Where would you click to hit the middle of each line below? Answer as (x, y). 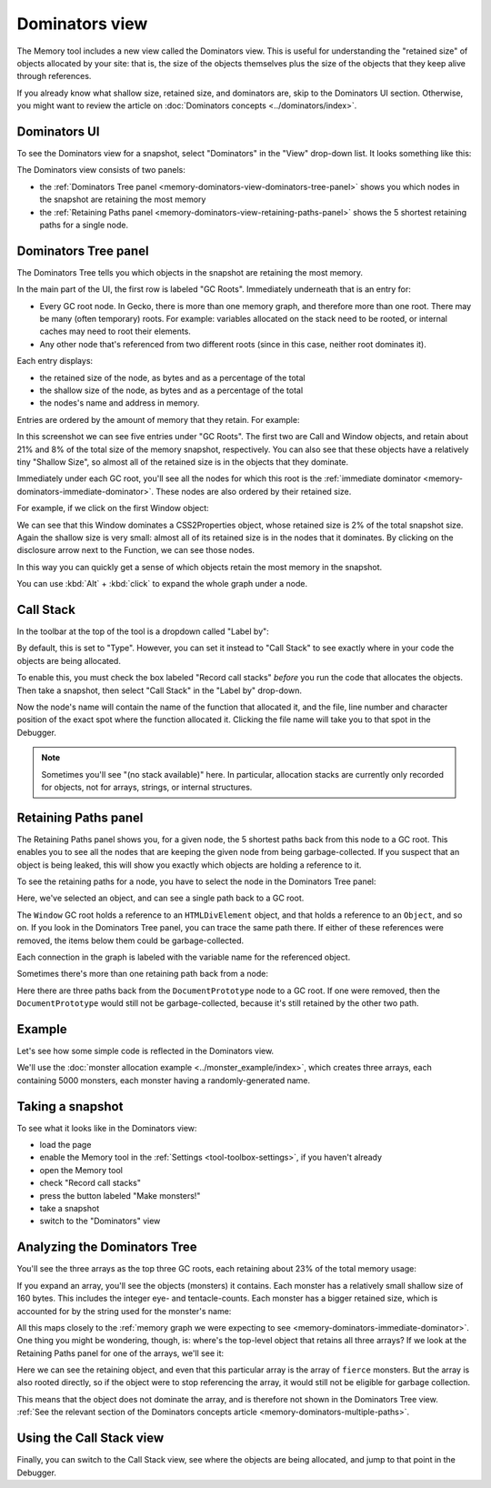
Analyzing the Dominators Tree (107, 1247)
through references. (54, 76)
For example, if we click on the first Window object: (113, 508)
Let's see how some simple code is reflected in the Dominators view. (145, 1051)
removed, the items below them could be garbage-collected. (130, 940)
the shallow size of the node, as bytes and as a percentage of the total (171, 390)
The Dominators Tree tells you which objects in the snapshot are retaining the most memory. (190, 272)
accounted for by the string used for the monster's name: (124, 1311)
